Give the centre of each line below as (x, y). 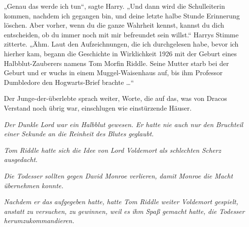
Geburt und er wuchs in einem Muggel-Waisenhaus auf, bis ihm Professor (113, 73)
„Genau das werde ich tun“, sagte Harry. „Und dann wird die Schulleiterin (115, 6)
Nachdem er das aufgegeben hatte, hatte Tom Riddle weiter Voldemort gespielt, (121, 202)
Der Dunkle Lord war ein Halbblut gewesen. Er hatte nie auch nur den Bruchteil (124, 124)
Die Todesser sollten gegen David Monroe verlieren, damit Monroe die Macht (118, 175)
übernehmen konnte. (34, 185)
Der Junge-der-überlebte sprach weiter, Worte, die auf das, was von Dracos (116, 98)
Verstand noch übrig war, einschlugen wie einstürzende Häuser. (98, 107)
